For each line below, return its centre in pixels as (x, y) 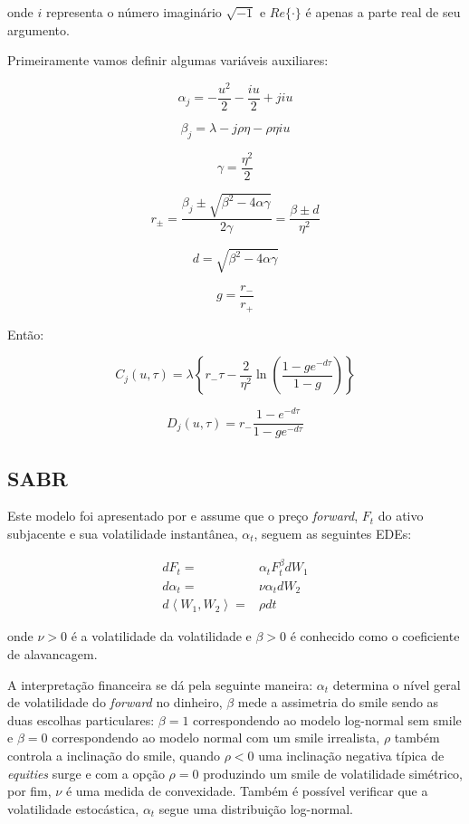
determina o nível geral (397, 684)
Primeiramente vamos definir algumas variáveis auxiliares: (168, 60)
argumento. (38, 29)
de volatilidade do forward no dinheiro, (115, 702)
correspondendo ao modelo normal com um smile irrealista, (216, 738)
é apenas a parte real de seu (383, 12)
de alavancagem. (53, 654)
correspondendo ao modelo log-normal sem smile (327, 719)
